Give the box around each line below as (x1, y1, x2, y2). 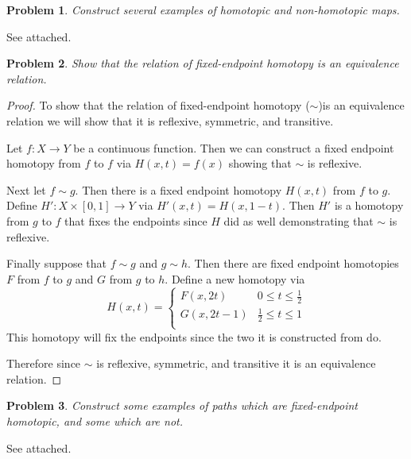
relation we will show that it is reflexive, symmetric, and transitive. (6, 112, 334, 129)
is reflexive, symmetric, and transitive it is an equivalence (96, 355, 376, 372)
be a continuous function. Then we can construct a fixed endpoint (73, 139, 394, 156)
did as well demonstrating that (223, 212, 374, 229)
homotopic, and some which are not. (6, 412, 184, 429)
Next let (6, 181, 46, 198)
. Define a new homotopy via (165, 270, 305, 287)
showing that (228, 155, 292, 172)
